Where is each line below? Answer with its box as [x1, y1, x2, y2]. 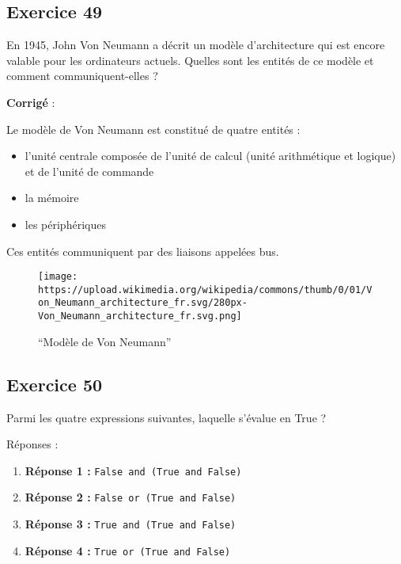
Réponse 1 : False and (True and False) [25, 462, 242, 478]
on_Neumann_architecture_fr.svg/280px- [38, 297, 248, 309]
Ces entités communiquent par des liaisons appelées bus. [6, 242, 279, 259]
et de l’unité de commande [25, 162, 154, 179]
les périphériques [25, 215, 106, 232]
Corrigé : [6, 93, 55, 110]
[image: [38, 271, 78, 283]
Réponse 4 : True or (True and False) [25, 542, 231, 558]
